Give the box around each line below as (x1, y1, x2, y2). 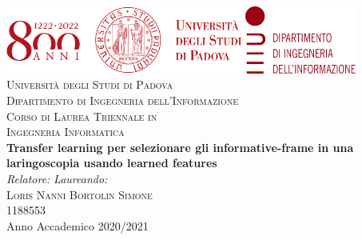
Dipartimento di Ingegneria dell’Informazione (6, 92, 238, 109)
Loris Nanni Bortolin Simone (6, 186, 153, 202)
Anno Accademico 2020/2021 (6, 217, 149, 234)
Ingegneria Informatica (6, 123, 125, 140)
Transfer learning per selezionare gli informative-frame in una (6, 138, 354, 155)
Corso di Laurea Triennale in (6, 107, 157, 124)
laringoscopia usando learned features (6, 154, 217, 171)
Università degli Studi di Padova (6, 76, 173, 93)
